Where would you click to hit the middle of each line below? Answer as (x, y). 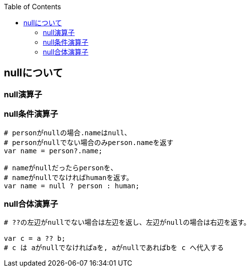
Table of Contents (33, 7)
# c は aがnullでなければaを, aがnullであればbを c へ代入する (114, 248)
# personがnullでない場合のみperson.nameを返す (89, 142)
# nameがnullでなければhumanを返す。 (69, 177)
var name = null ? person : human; (72, 186)
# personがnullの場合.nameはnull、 (68, 133)
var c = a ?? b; (35, 239)
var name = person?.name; (53, 151)
